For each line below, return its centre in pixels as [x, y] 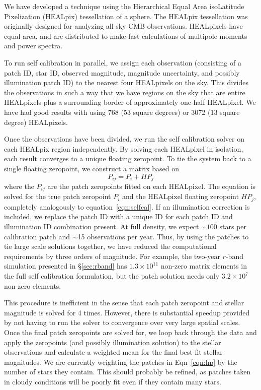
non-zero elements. [33, 285]
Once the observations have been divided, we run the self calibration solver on [124, 139]
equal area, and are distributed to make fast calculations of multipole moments [126, 36]
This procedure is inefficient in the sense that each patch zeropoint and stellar [124, 303]
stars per [233, 226]
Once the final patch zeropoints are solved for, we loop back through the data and [130, 332]
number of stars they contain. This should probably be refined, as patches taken [127, 372]
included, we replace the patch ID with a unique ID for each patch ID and [118, 216]
